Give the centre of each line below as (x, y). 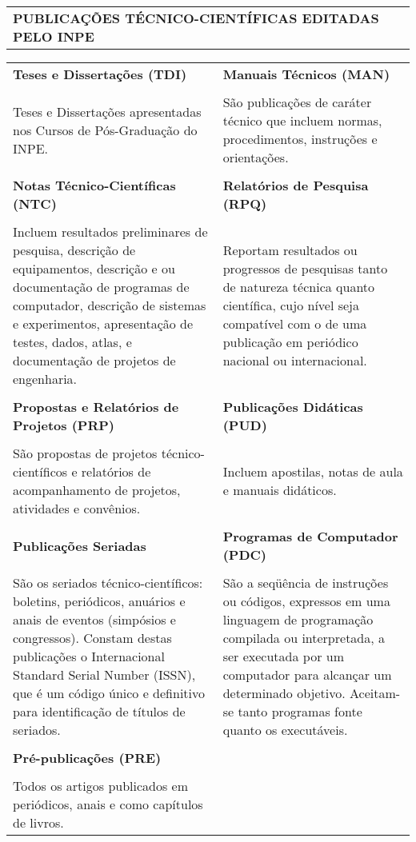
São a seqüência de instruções (306, 583)
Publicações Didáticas (293, 407)
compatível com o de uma (295, 323)
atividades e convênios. (77, 508)
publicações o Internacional (89, 656)
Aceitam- (375, 693)
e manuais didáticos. (280, 490)
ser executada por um (283, 656)
